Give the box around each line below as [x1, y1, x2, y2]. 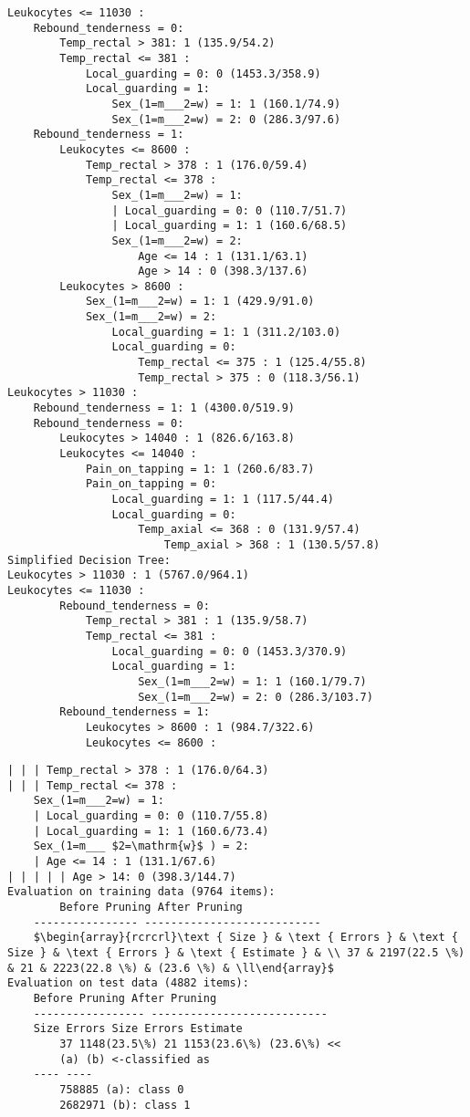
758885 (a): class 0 [59, 1082, 184, 1096]
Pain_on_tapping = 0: [85, 477, 217, 491]
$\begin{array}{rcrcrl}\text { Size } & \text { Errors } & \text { [33, 931, 458, 945]
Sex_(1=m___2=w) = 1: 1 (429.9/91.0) [85, 295, 315, 308]
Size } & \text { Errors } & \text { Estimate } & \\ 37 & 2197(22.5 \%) [7, 946, 465, 960]
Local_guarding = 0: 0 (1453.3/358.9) [85, 67, 321, 80]
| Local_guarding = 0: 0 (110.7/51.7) [111, 204, 348, 217]
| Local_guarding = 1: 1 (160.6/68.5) [111, 219, 348, 233]
